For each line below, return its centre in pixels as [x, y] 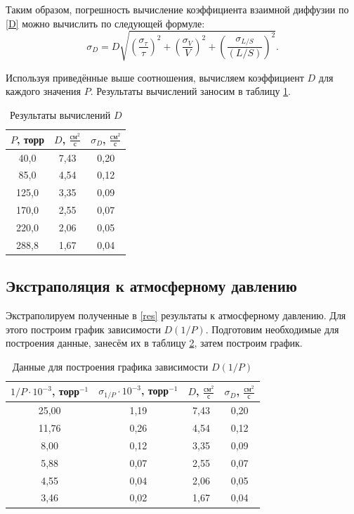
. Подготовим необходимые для [272, 329]
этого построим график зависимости [83, 329]
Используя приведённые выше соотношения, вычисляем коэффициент [155, 77]
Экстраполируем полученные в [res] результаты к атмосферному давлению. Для [176, 315]
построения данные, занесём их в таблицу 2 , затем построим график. [154, 343]
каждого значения [44, 91]
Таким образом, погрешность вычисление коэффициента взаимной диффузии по [177, 9]
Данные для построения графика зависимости [110, 366]
